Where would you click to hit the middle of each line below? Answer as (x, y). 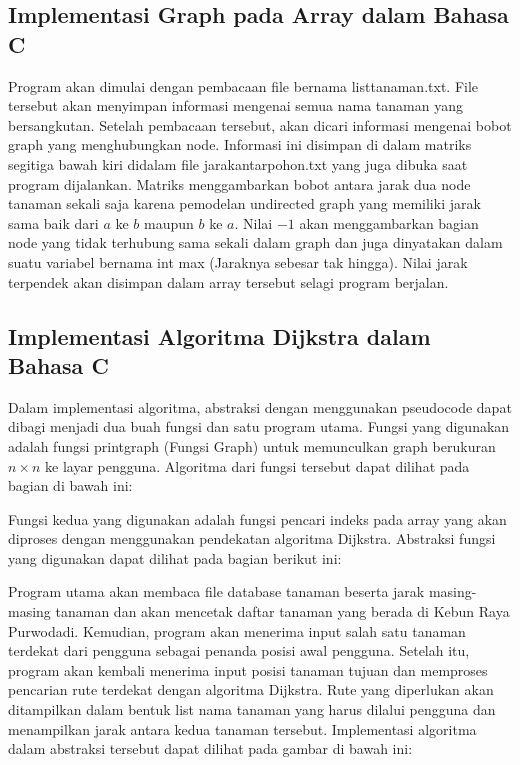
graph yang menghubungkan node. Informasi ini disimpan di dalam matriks (240, 144)
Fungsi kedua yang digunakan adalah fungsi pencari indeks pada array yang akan (257, 518)
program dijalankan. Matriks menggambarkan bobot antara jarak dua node (239, 183)
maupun (169, 222)
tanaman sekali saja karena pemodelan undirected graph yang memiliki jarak (244, 203)
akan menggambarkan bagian (389, 222)
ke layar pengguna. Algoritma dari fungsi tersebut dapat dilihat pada (257, 465)
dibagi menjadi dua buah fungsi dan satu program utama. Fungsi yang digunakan (259, 426)
